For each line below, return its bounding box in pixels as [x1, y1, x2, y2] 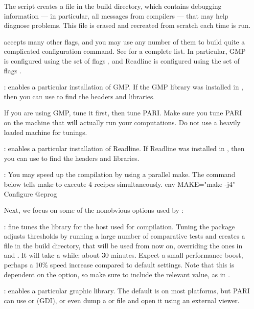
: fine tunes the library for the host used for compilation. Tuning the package [4, 221, 235, 231]
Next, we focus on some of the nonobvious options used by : [4, 205, 184, 215]
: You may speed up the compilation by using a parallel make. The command [4, 169, 235, 179]
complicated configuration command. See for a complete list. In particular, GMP [4, 46, 246, 56]
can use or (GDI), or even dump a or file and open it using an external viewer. [4, 295, 240, 305]
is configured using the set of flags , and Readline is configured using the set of [4, 55, 240, 66]
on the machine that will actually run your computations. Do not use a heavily [4, 117, 241, 127]
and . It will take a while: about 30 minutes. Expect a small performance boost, [4, 250, 243, 260]
